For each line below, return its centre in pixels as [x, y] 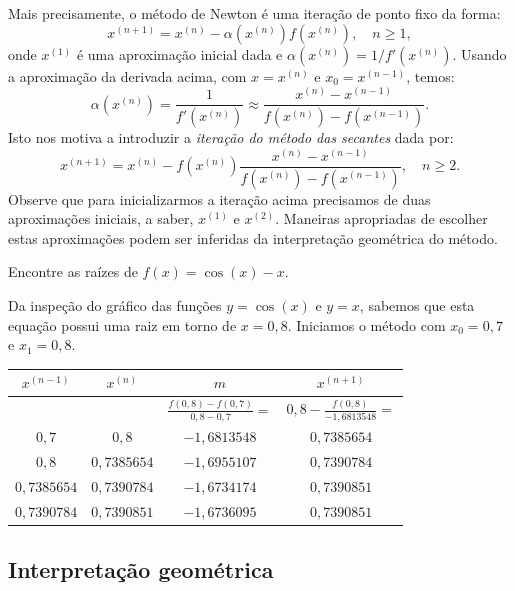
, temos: [430, 75]
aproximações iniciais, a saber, [101, 218]
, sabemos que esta [417, 305]
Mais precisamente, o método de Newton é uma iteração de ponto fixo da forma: [254, 13]
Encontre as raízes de [73, 271]
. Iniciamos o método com [366, 324]
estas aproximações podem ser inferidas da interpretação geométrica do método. [253, 237]
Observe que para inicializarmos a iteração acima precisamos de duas [219, 198]
